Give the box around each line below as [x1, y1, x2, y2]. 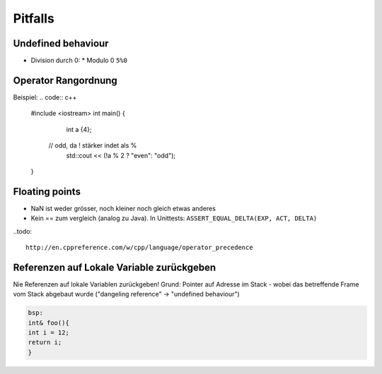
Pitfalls [13, 11, 54, 26]
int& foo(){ [28, 318, 70, 327]
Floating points [13, 186, 81, 198]
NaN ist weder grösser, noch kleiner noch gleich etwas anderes [30, 204, 216, 212]
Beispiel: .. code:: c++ [13, 92, 77, 102]
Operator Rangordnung [13, 74, 118, 86]
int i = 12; [28, 329, 70, 337]
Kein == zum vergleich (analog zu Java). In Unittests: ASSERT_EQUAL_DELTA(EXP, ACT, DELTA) [30, 214, 318, 222]
